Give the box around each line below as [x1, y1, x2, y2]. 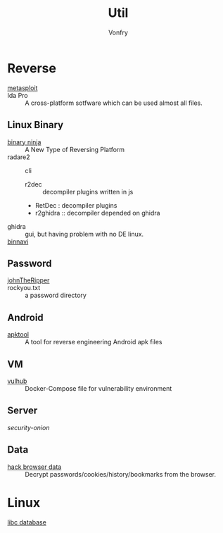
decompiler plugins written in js [42, 187, 134, 196]
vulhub [7, 377, 27, 385]
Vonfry [108, 28, 129, 37]
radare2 [7, 153, 30, 161]
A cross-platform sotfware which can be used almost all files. [25, 99, 203, 107]
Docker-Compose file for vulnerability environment [25, 384, 172, 392]
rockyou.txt [7, 284, 41, 292]
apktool [7, 330, 30, 339]
